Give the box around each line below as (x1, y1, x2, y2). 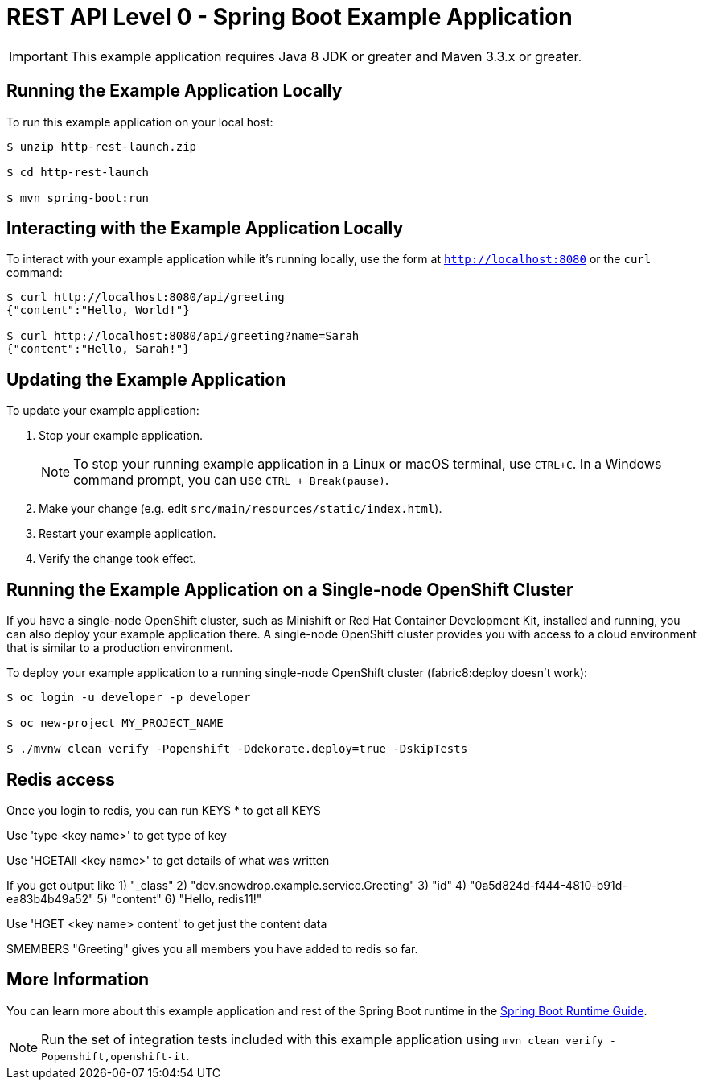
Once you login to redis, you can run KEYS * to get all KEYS (6, 803, 321, 817)
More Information (6, 969, 150, 990)
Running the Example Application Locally (6, 81, 343, 101)
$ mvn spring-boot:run (6, 191, 150, 204)
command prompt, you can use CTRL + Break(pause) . (73, 472, 389, 489)
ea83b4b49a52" (6, 891, 94, 906)
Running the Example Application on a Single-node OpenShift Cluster (6, 579, 573, 600)
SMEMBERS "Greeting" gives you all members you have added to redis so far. (6, 941, 418, 956)
